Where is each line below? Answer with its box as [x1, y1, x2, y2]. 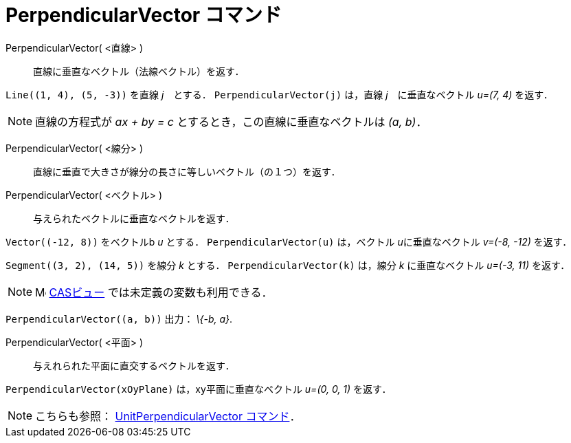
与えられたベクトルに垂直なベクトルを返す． [33, 212, 235, 224]
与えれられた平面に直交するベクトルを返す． [33, 359, 235, 371]
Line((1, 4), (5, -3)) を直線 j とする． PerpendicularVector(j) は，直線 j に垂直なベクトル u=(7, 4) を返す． [5, 88, 553, 100]
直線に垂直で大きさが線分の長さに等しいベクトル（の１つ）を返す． [33, 165, 341, 177]
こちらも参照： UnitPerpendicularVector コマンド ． [35, 409, 301, 423]
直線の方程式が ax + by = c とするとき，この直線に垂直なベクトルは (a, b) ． [35, 114, 427, 129]
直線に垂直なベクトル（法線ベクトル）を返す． [33, 65, 245, 77]
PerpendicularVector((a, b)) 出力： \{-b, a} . [5, 312, 233, 325]
